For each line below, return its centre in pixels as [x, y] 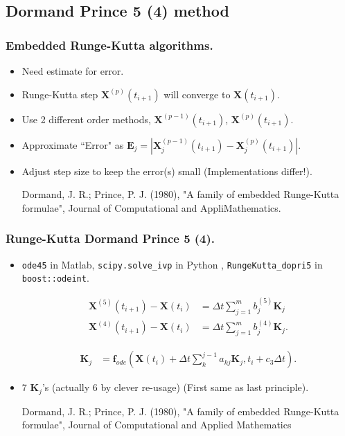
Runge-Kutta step [60, 94]
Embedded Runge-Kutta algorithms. [109, 45]
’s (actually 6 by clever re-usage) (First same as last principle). [175, 387]
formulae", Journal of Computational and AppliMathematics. [151, 207]
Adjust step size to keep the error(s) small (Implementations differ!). [167, 171]
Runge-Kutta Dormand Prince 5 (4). [110, 238]
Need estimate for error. [73, 71]
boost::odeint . [55, 278]
